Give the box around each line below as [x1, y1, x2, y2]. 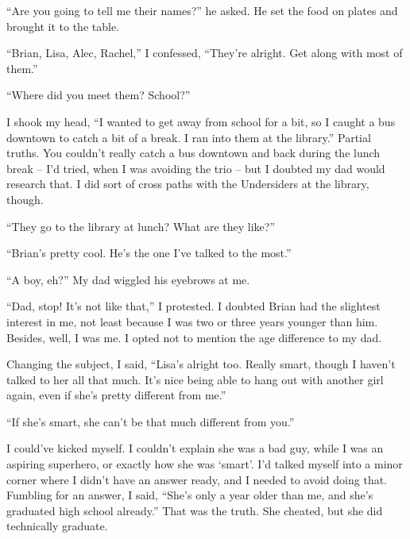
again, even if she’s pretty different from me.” [6, 387, 226, 403]
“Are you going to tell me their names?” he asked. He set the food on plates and [6, 2, 398, 18]
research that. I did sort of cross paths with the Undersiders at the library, [6, 175, 369, 192]
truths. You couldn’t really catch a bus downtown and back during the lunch [6, 144, 381, 161]
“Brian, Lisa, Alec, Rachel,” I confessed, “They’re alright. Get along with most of [6, 44, 403, 61]
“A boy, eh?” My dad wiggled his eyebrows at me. [6, 271, 250, 287]
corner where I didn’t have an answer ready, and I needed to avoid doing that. [6, 471, 388, 487]
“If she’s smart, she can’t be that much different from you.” [6, 413, 295, 429]
